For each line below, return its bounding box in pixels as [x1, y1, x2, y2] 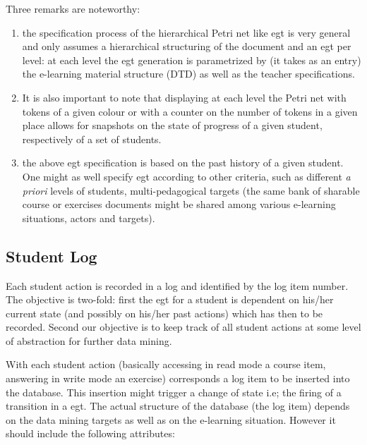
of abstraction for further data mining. [6, 333, 172, 348]
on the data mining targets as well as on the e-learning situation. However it [6, 412, 336, 427]
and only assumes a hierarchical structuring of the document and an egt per [22, 39, 351, 54]
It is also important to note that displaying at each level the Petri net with [22, 90, 347, 104]
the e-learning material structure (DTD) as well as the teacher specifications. [22, 66, 355, 81]
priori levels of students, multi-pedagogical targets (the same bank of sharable [22, 183, 360, 197]
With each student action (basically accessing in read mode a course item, [6, 357, 326, 372]
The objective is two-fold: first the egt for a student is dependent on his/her [6, 292, 334, 307]
